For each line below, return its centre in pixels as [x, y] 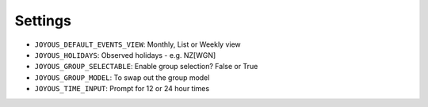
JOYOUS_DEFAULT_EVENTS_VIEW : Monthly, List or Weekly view [138, 44]
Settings [43, 21]
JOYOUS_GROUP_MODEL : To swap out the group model [122, 77]
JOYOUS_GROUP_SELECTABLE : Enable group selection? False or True [146, 67]
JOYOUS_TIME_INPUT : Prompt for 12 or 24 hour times [122, 89]
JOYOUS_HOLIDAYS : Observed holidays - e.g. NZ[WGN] [125, 55]
